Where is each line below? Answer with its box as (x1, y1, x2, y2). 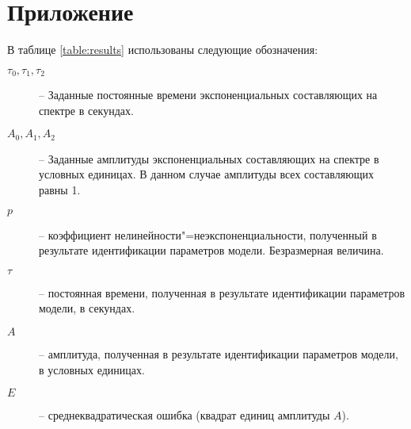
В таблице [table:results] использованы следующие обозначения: (7, 41, 318, 58)
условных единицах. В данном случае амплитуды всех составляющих (39, 166, 374, 182)
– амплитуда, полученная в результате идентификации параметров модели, (39, 345, 398, 362)
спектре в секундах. (39, 102, 134, 118)
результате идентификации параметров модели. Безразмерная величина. (39, 242, 384, 259)
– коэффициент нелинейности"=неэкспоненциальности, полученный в (39, 226, 377, 243)
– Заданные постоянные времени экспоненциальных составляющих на (39, 86, 378, 103)
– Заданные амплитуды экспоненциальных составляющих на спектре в (39, 150, 379, 167)
